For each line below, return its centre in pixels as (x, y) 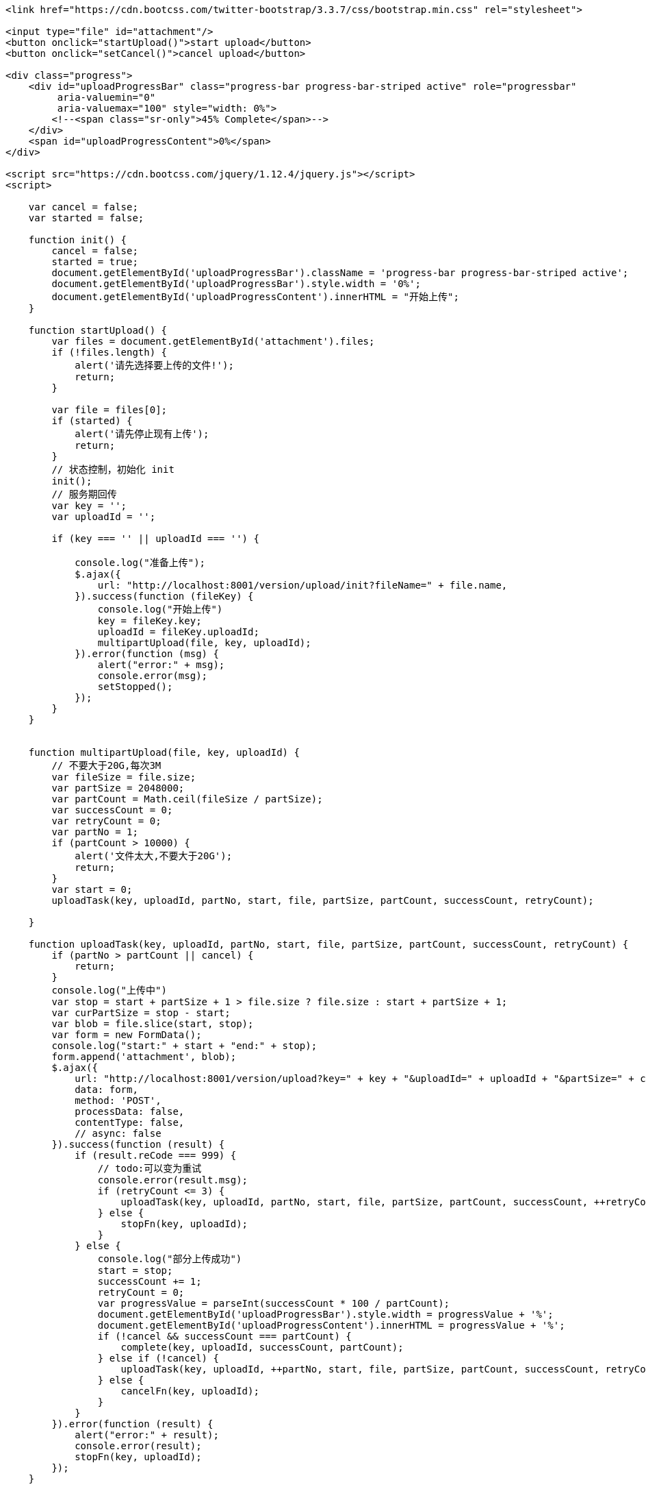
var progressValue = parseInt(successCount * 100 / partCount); (274, 1303)
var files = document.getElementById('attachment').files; (213, 341)
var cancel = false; (83, 207)
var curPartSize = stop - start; (141, 1013)
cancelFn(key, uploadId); (190, 1391)
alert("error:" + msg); (161, 665)
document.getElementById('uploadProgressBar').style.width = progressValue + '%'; (325, 1314)
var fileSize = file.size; (124, 777)
